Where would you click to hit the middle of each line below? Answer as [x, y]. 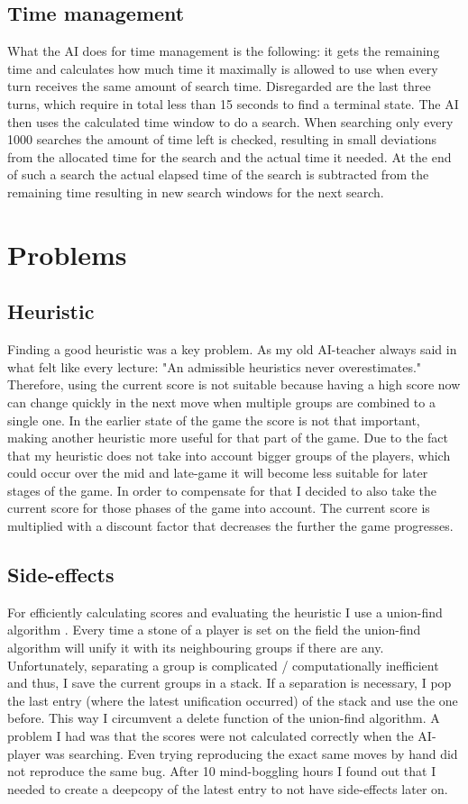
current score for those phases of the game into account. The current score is [219, 508]
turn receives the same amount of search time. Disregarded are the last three [219, 86]
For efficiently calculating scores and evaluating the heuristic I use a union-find [225, 612]
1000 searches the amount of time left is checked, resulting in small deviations [222, 139]
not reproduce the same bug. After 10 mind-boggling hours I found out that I [222, 771]
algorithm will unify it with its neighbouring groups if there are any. [196, 648]
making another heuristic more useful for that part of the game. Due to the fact [228, 438]
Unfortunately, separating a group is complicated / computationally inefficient [223, 665]
